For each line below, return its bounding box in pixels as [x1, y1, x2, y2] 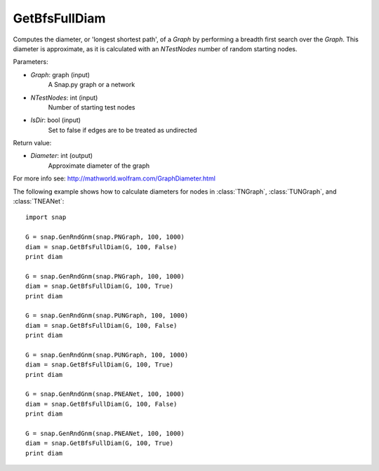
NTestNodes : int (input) [30, 93, 98, 102]
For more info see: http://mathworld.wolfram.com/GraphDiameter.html [13, 174, 215, 183]
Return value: [13, 139, 52, 147]
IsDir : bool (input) [30, 116, 81, 124]
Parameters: [13, 58, 48, 66]
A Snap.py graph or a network [48, 81, 135, 89]
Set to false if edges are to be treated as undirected [48, 126, 197, 134]
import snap [25, 213, 67, 221]
